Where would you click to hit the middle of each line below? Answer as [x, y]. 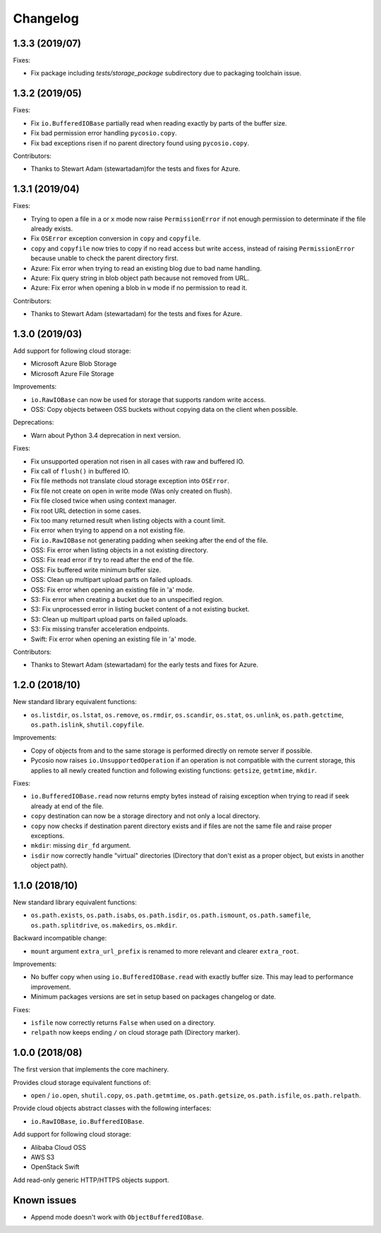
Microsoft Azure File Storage [72, 373]
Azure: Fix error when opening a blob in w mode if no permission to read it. [139, 288]
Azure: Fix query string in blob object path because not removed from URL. [140, 278]
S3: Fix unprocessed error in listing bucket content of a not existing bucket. [140, 609]
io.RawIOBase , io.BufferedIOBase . [87, 1121]
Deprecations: [34, 423]
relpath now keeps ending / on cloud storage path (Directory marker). [135, 1033]
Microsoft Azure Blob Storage [74, 364]
